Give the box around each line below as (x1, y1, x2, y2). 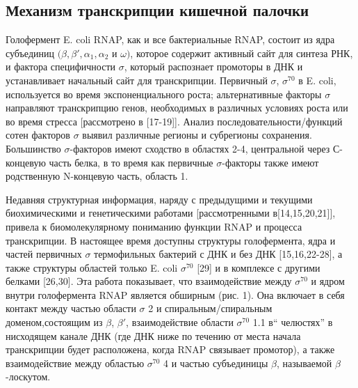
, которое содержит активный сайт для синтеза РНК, (130, 45, 353, 60)
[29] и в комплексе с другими (197, 260, 320, 274)
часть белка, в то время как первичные (49, 155, 213, 169)
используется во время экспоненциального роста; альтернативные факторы (6, 86, 322, 101)
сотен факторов (6, 127, 70, 142)
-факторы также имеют (222, 155, 319, 169)
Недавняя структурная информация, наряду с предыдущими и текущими (6, 192, 313, 206)
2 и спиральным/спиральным (148, 301, 272, 316)
